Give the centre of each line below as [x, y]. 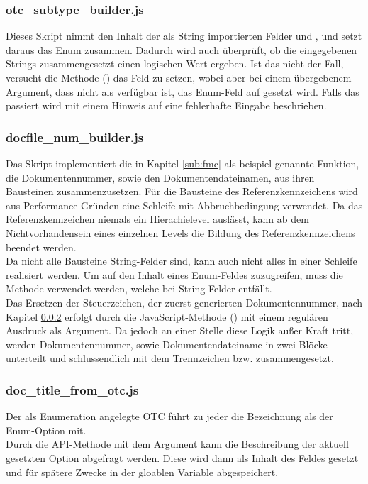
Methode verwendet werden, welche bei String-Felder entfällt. [139, 288]
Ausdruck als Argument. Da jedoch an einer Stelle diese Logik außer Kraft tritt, [180, 330]
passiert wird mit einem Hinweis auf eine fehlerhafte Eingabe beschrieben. [166, 105]
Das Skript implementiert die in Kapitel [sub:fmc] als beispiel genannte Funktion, [183, 163]
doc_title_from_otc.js [72, 389]
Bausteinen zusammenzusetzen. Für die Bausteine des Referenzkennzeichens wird [182, 191]
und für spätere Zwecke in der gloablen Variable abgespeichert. [142, 472]
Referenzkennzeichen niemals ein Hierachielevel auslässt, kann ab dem [157, 219]
